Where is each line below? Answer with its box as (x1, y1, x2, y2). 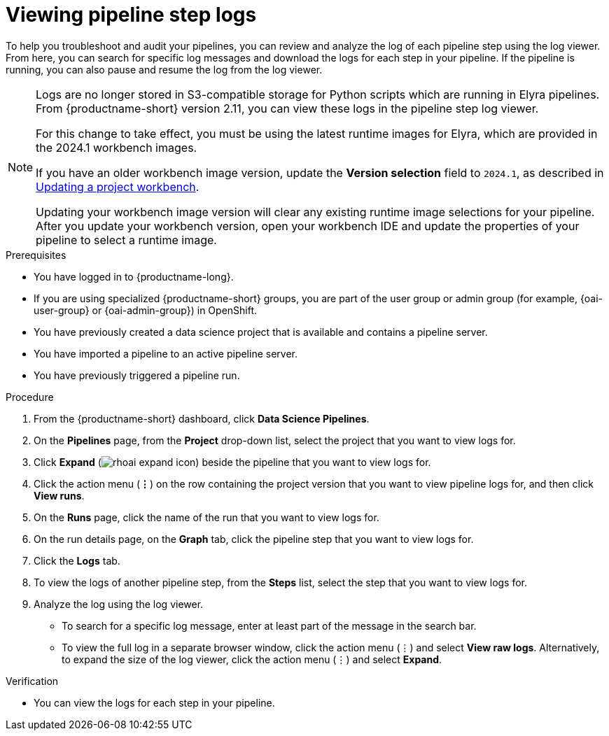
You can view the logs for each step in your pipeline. (34, 696, 275, 709)
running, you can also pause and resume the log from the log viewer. (6, 63, 323, 76)
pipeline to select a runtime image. (36, 232, 217, 247)
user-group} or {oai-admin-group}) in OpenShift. (34, 304, 258, 316)
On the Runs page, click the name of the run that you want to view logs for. (34, 511, 379, 523)
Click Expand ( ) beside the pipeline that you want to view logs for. (34, 455, 431, 468)
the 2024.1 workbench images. (36, 140, 197, 155)
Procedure (6, 390, 54, 403)
